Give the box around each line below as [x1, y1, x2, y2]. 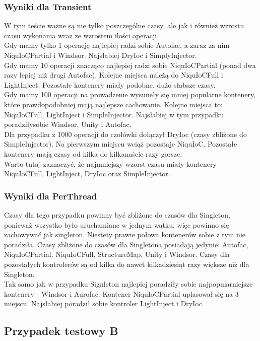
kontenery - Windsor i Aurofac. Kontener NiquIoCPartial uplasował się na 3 [4, 288, 239, 299]
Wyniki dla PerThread [4, 189, 97, 202]
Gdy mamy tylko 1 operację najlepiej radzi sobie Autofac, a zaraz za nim [4, 40, 230, 50]
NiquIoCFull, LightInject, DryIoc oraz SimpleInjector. [4, 168, 170, 179]
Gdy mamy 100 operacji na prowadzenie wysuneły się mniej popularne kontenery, [4, 89, 256, 100]
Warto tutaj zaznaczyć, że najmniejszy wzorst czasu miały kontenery [4, 158, 217, 169]
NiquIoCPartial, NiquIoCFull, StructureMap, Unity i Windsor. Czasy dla [4, 249, 230, 259]
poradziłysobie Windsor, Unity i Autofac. [4, 119, 132, 129]
